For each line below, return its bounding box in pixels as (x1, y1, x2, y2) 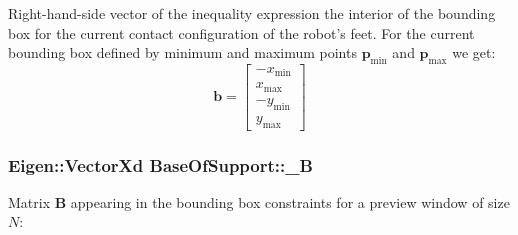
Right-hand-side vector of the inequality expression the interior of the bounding (8, 3, 496, 23)
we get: (452, 42, 496, 63)
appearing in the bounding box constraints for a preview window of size (70, 191, 510, 212)
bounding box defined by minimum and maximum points (8, 42, 357, 63)
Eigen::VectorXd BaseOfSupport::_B (8, 152, 313, 177)
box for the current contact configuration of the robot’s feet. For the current (8, 22, 475, 43)
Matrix (8, 191, 51, 212)
